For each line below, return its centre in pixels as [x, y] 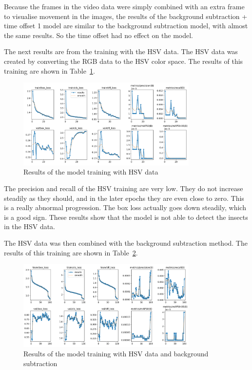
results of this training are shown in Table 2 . [71, 252]
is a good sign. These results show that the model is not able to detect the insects [126, 217]
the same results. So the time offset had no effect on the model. [98, 35]
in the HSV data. [30, 226]
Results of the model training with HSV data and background [116, 354]
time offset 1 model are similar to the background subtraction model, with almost [126, 26]
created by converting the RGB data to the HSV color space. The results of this [124, 61]
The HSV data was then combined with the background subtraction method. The [126, 243]
